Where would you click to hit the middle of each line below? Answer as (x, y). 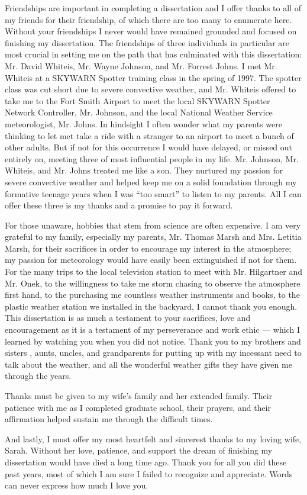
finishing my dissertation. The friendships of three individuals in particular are (147, 42)
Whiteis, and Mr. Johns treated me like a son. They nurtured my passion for (144, 170)
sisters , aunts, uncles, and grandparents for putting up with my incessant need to (153, 353)
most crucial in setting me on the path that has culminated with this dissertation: (153, 54)
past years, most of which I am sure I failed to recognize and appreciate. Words (149, 473)
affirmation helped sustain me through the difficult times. (109, 419)
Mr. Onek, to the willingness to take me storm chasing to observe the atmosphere (153, 283)
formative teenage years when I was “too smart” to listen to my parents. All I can (153, 193)
